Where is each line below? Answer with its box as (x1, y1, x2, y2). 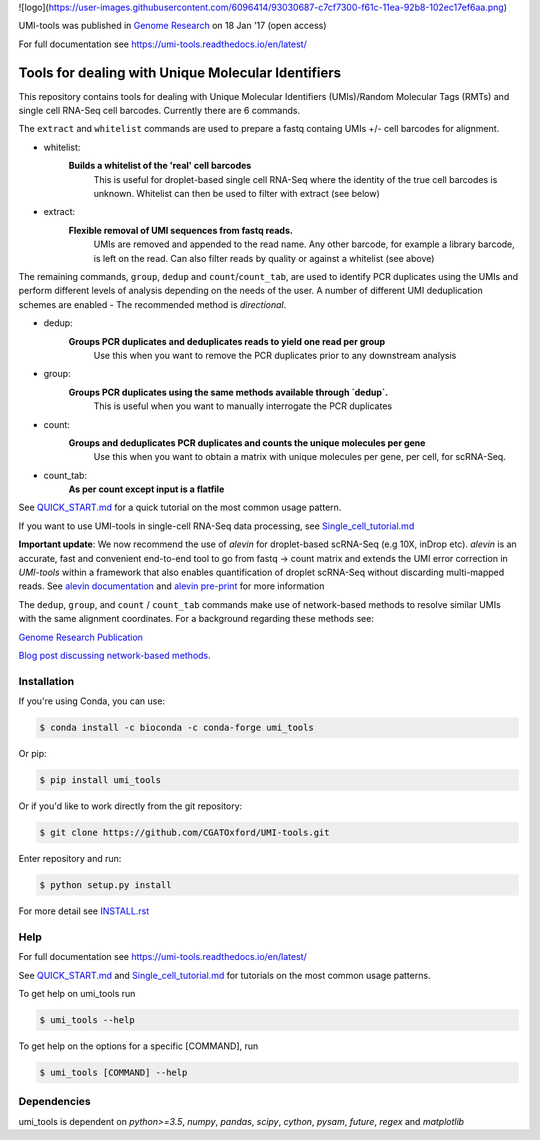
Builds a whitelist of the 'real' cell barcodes (68, 160, 252, 172)
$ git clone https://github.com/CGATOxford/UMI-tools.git (39, 827, 330, 839)
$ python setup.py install (39, 880, 172, 890)
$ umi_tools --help (39, 1014, 135, 1025)
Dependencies (18, 1095, 92, 1109)
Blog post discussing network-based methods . (18, 649, 212, 661)
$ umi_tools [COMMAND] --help (39, 1066, 188, 1078)
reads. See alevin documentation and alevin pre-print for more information (18, 580, 325, 592)
